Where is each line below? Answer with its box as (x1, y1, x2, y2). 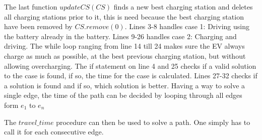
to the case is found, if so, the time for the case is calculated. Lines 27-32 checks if (4, 70, 257, 81)
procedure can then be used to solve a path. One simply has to (56, 116, 250, 127)
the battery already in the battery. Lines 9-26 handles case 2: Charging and (4, 31, 237, 41)
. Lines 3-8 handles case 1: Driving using (124, 21, 249, 32)
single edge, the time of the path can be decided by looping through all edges (4, 90, 242, 100)
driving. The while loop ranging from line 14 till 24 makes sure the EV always (4, 41, 245, 51)
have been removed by (4, 21, 73, 32)
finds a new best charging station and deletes (113, 2, 253, 12)
